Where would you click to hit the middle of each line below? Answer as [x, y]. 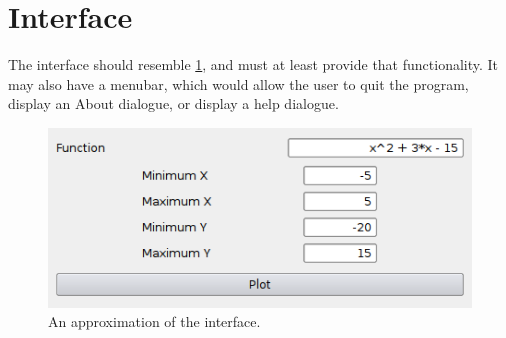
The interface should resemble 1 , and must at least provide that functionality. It [253, 64]
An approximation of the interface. [154, 321]
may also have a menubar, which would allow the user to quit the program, [238, 83]
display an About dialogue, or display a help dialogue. [173, 103]
